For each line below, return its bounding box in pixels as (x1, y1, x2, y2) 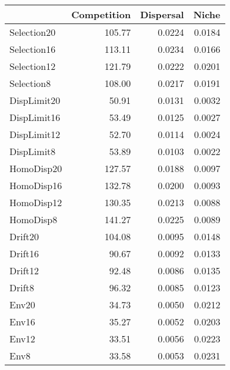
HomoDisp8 (9, 213, 58, 226)
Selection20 (9, 25, 56, 39)
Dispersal (140, 8, 184, 21)
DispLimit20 (9, 93, 61, 107)
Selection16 (9, 42, 56, 56)
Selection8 (9, 76, 51, 90)
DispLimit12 (9, 127, 61, 141)
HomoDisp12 (9, 196, 62, 209)
